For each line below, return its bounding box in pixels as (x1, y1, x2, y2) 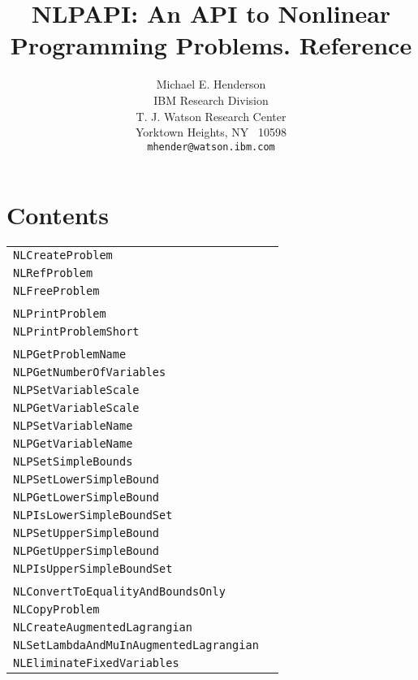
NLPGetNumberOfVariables (13, 366, 166, 379)
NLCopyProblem (13, 603, 100, 617)
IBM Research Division (153, 91, 269, 108)
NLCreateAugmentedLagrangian (13, 621, 192, 635)
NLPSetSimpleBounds (13, 455, 133, 469)
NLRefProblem (13, 266, 93, 280)
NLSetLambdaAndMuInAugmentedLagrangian (13, 639, 259, 652)
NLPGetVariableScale (13, 401, 140, 415)
